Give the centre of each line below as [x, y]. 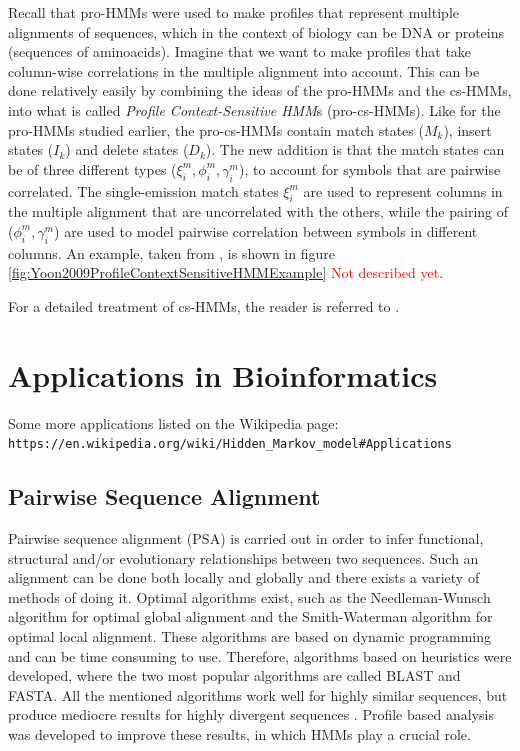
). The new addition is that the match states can [355, 149]
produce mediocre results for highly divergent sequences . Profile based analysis [251, 714]
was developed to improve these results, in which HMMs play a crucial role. [239, 734]
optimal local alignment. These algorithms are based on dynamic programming [249, 636]
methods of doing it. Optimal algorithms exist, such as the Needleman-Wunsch [249, 596]
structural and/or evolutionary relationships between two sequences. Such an [243, 557]
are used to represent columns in [403, 190]
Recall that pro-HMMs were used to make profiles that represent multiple [233, 12]
